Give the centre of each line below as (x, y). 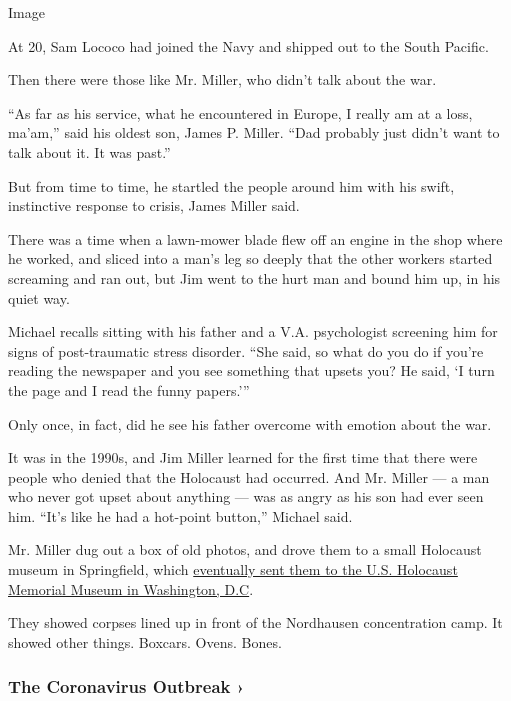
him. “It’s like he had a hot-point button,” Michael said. (180, 515)
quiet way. (39, 297)
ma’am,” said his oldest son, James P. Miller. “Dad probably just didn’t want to (254, 132)
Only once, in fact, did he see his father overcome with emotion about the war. (250, 423)
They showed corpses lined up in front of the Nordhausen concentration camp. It (255, 622)
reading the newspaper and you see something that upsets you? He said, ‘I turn (251, 370)
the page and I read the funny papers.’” (129, 389)
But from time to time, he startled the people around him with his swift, (231, 185)
